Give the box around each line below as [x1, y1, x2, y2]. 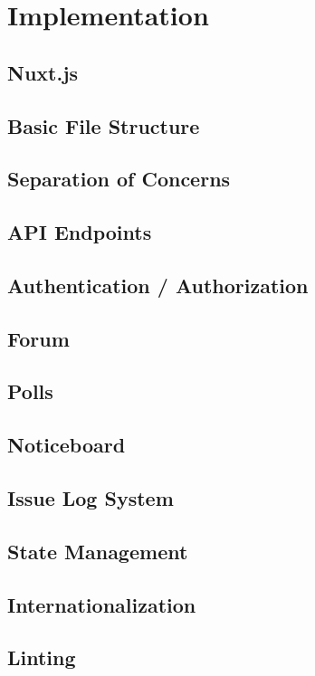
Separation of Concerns [7, 165, 231, 193]
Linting [7, 643, 76, 671]
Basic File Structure [7, 111, 200, 139]
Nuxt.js [7, 58, 79, 86]
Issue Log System [7, 484, 174, 512]
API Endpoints [7, 218, 152, 246]
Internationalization [7, 590, 196, 618]
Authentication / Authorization [7, 271, 309, 299]
